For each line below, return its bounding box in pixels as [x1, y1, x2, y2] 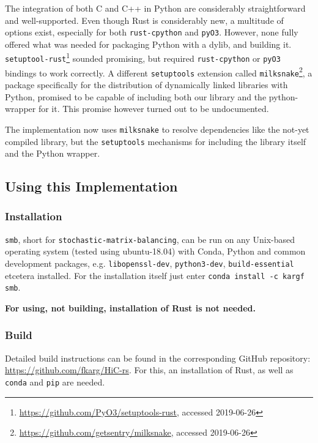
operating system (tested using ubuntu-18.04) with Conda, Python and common [5, 245, 306, 258]
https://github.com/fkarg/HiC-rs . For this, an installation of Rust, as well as [5, 363, 294, 376]
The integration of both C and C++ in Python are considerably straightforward [5, 2, 306, 14]
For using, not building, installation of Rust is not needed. [5, 301, 256, 314]
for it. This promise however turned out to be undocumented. [38, 102, 269, 115]
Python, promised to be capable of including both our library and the [5, 90, 267, 103]
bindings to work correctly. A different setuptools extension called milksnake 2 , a [5, 64, 312, 79]
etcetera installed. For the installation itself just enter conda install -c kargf [5, 269, 305, 281]
